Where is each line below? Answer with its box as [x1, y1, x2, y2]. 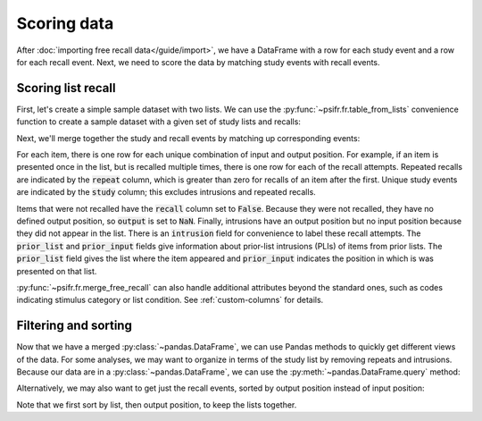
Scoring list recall [16, 80, 116, 96]
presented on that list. [16, 265, 97, 276]
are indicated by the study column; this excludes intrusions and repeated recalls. [16, 187, 316, 198]
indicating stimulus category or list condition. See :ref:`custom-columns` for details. [16, 295, 324, 306]
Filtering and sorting [16, 318, 133, 333]
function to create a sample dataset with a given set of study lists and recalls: [16, 116, 301, 127]
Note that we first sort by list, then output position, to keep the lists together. [16, 399, 297, 410]
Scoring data [16, 13, 114, 33]
